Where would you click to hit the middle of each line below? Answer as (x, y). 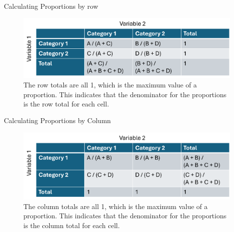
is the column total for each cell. (72, 225)
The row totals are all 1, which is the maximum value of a (110, 85)
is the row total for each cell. (66, 104)
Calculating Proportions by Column (58, 120)
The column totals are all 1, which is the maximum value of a (116, 206)
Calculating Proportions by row (51, 6)
